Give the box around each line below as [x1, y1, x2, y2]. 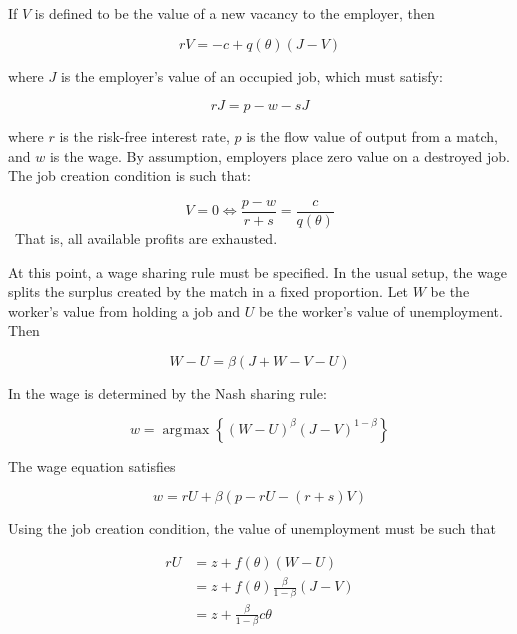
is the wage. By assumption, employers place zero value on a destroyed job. [49, 145, 510, 166]
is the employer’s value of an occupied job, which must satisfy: [60, 65, 443, 86]
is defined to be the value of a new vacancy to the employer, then [34, 3, 435, 23]
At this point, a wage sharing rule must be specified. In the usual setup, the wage [8, 261, 508, 282]
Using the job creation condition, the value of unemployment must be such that [8, 518, 496, 539]
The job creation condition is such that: [8, 165, 251, 186]
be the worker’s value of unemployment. [258, 300, 503, 321]
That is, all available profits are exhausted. [14, 228, 278, 249]
